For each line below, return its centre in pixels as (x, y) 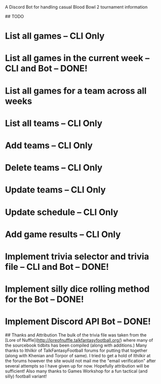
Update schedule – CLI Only (62, 212)
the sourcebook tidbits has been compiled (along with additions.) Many (76, 345)
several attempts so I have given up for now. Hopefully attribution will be (77, 366)
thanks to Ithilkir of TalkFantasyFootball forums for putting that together (76, 351)
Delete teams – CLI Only (54, 168)
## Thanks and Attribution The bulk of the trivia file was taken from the (76, 335)
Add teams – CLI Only (49, 145)
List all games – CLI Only (55, 36)
